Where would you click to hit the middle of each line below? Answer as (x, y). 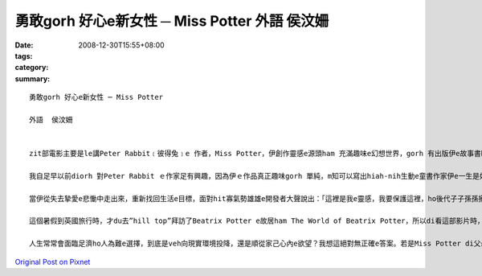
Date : (24, 45)
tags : (24, 56)
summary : (33, 78)
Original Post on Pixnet (53, 262)
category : (32, 68)
